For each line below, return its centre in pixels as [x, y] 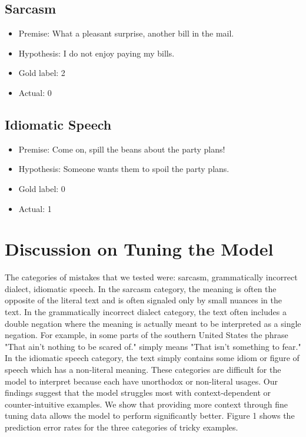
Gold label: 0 [42, 188]
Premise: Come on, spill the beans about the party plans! [122, 149]
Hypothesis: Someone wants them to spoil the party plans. [124, 169]
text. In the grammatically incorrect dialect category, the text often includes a [146, 312]
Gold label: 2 [42, 73]
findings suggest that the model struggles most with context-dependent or [138, 393]
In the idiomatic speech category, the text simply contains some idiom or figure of [152, 358]
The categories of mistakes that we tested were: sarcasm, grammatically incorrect [151, 277]
